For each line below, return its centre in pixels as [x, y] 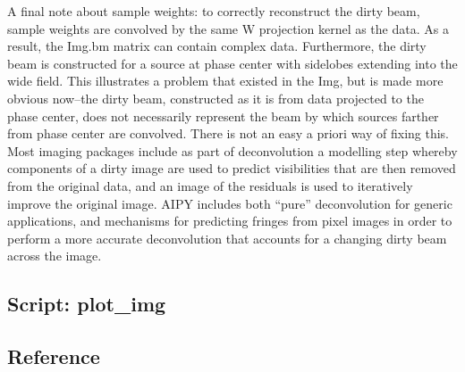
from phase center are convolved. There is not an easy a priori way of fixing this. [228, 133]
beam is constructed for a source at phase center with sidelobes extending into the [232, 63]
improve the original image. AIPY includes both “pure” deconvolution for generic [230, 203]
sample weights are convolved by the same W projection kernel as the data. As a [228, 28]
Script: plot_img [87, 304]
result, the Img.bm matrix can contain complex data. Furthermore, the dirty [217, 46]
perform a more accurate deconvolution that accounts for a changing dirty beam [227, 238]
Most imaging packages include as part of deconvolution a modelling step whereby [232, 150]
